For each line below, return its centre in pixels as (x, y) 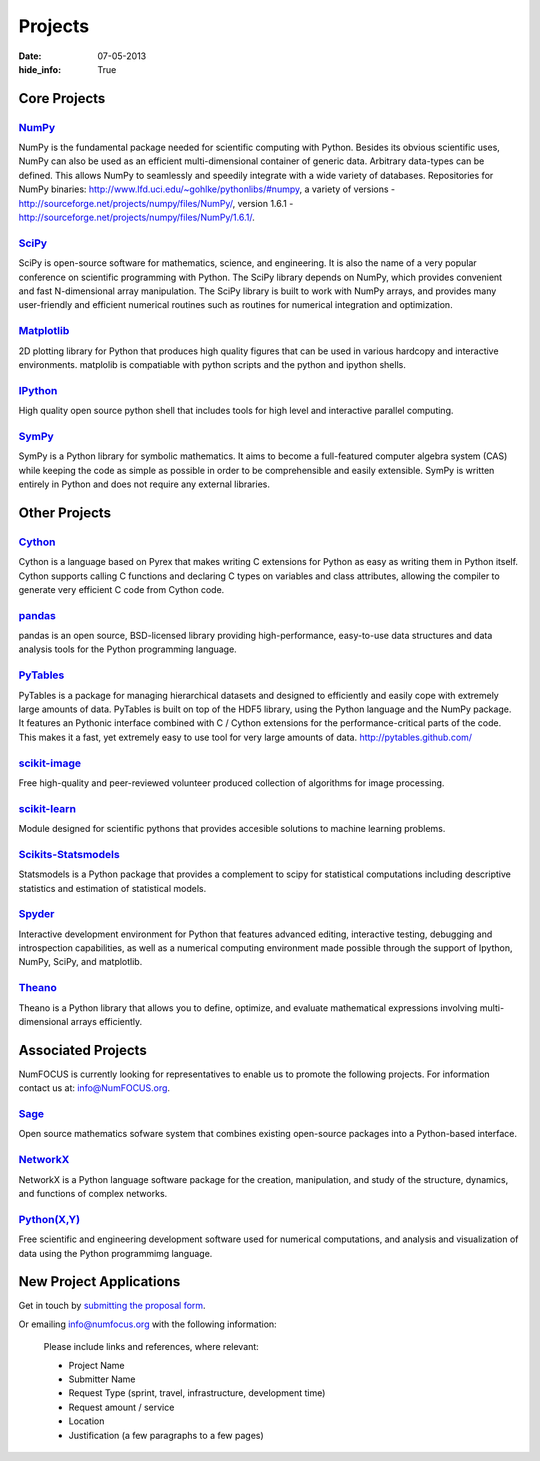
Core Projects (62, 98)
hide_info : (40, 69)
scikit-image (50, 763)
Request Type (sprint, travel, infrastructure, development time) (197, 1393)
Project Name (96, 1365)
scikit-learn (47, 808)
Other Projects (65, 512)
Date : (30, 56)
